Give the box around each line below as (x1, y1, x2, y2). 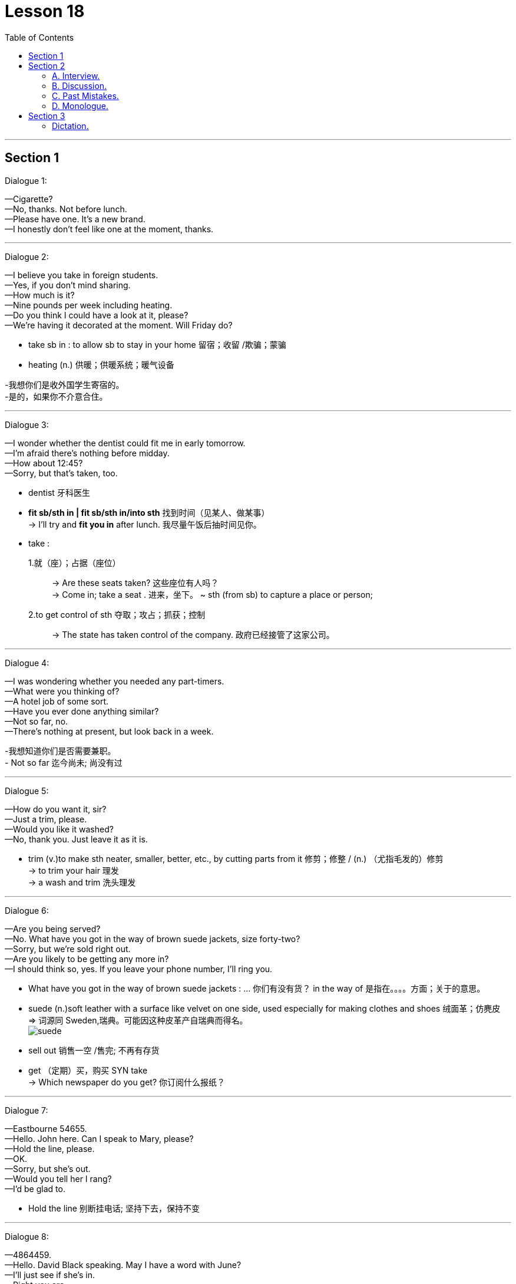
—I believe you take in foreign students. (5, 269, 158, 280)
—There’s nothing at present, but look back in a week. (5, 726, 214, 736)
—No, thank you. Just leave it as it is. (5, 834, 148, 844)
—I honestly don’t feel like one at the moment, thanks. (5, 223, 214, 234)
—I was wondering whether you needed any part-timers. (5, 676, 224, 686)
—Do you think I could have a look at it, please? (5, 310, 188, 320)
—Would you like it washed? (5, 824, 114, 834)
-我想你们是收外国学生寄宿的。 (5, 379, 124, 390)
